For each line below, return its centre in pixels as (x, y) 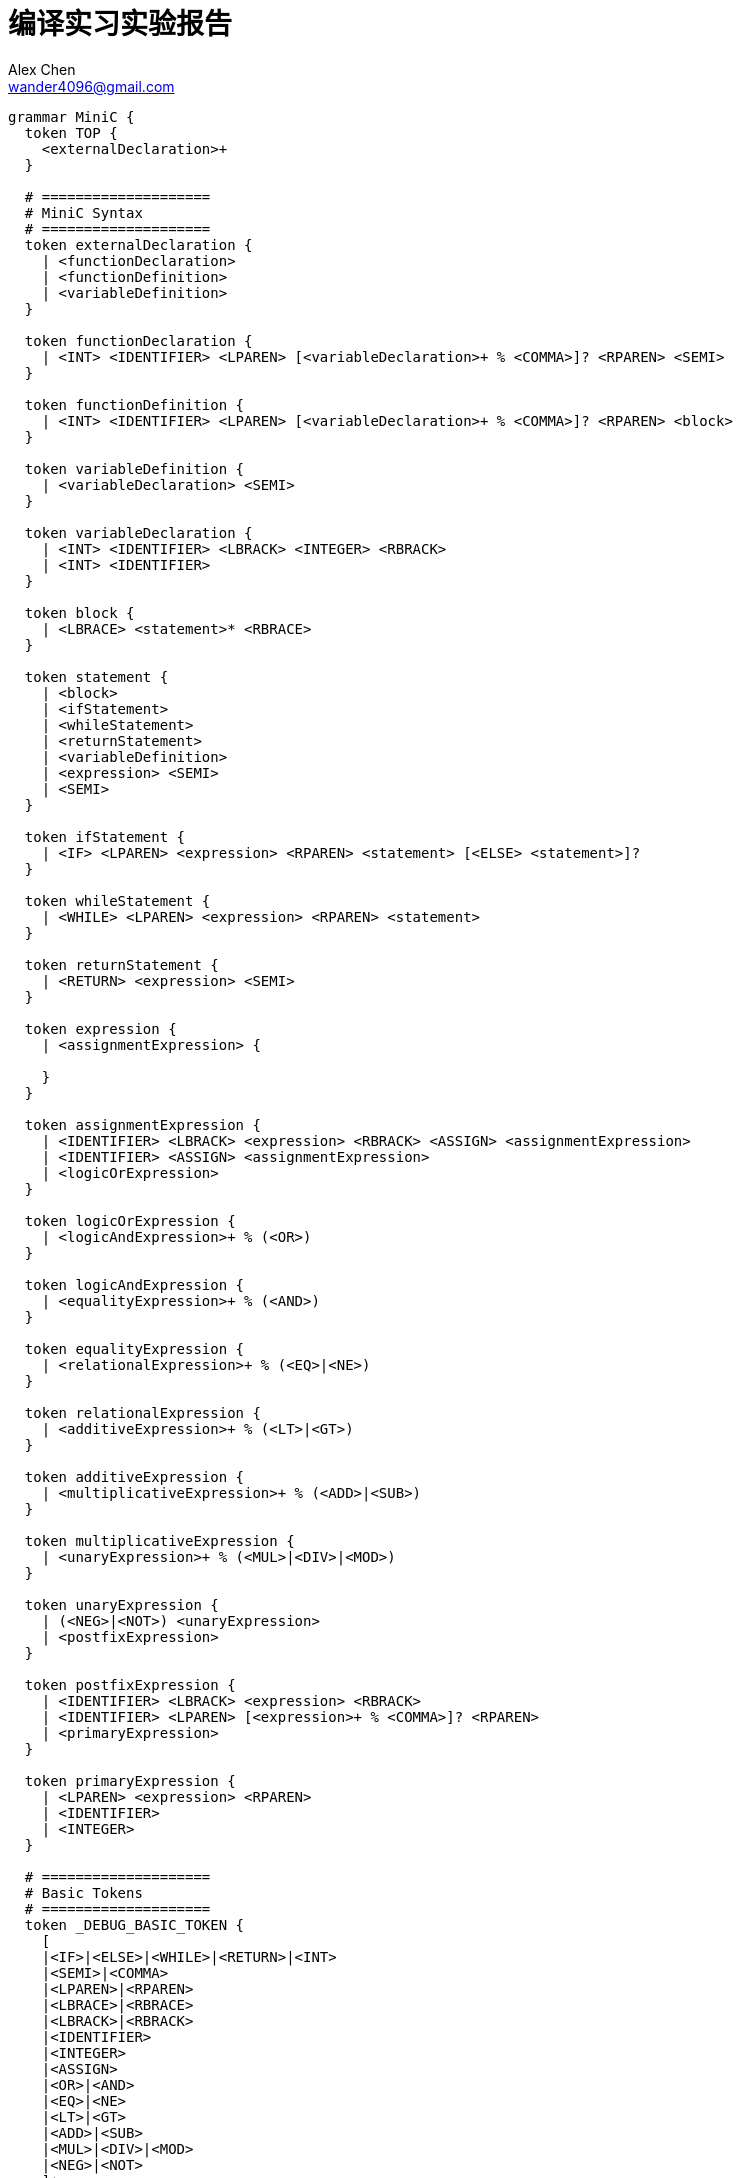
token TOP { (71, 132)
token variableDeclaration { (138, 532)
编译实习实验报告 (120, 24)
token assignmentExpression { (142, 1124)
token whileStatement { (117, 900)
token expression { (100, 1028)
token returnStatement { (121, 964)
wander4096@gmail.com (91, 86)
